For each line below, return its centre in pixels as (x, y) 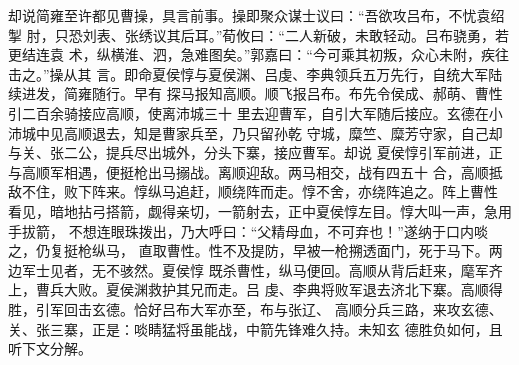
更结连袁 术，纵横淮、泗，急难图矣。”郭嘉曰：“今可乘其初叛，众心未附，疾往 (258, 54)
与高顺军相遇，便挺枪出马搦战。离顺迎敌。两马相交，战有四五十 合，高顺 (248, 171)
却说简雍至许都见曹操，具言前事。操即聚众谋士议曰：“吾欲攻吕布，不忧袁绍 (256, 15)
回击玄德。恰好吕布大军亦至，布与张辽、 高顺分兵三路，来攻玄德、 (283, 308)
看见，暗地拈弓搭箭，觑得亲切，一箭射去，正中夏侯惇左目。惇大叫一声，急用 (260, 210)
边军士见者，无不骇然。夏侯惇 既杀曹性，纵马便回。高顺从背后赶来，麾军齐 (255, 269)
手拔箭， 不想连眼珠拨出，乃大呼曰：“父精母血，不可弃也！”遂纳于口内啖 (248, 230)
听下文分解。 (50, 348)
